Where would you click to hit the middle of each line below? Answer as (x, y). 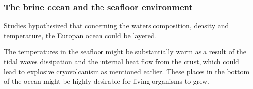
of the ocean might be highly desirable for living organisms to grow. (107, 81)
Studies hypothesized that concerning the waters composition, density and (117, 25)
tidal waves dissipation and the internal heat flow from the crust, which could (122, 61)
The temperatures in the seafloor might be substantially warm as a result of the (125, 52)
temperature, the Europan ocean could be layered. (80, 35)
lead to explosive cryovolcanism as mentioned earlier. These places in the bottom (127, 71)
